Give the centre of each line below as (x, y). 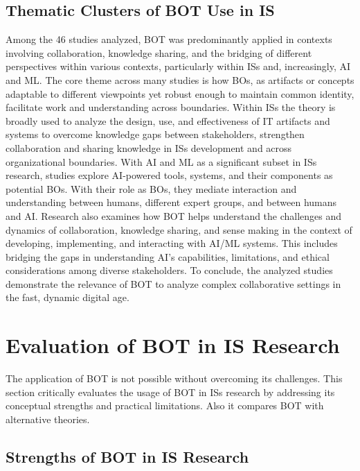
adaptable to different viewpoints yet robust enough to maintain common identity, (180, 93)
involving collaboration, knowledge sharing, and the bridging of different (159, 52)
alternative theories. (48, 419)
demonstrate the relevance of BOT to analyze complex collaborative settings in (173, 283)
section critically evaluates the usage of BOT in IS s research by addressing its (170, 392)
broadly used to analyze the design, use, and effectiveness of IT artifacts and (168, 120)
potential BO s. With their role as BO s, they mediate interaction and (151, 188)
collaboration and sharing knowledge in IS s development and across (149, 147)
